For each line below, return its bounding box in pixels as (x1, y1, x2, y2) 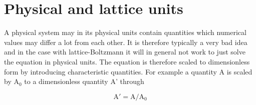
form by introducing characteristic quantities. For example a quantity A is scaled (4, 66, 252, 76)
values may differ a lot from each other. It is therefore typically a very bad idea (4, 36, 247, 47)
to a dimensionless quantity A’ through (24, 76, 144, 86)
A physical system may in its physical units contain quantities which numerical (4, 27, 246, 37)
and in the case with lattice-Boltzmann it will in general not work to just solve (4, 46, 245, 57)
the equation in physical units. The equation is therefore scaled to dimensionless (4, 56, 250, 66)
